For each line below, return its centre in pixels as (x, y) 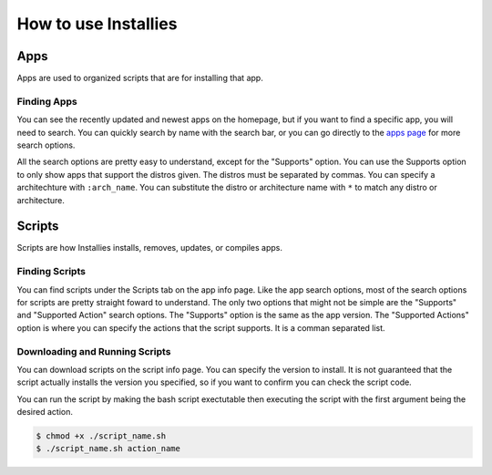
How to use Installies (97, 24)
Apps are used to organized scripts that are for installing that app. (140, 78)
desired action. (45, 412)
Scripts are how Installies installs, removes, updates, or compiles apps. (149, 248)
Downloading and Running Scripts (94, 351)
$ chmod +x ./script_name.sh (101, 436)
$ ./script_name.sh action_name (108, 449)
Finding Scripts (51, 272)
